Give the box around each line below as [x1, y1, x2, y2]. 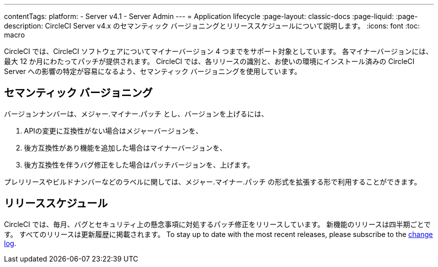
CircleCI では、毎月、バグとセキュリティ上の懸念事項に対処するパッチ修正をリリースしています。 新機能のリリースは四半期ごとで [4, 219, 431, 228]
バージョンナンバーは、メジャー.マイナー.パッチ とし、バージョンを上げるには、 [4, 109, 268, 118]
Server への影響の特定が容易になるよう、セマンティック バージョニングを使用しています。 [4, 67, 301, 75]
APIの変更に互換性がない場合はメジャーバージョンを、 [24, 126, 203, 135]
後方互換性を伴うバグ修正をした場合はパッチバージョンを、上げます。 [24, 160, 254, 169]
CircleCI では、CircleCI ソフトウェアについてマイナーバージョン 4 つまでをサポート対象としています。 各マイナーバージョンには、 [4, 47, 433, 55]
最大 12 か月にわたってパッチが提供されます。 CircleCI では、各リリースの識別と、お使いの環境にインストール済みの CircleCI [4, 57, 414, 65]
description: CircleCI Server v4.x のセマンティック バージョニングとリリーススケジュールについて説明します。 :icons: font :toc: [4, 21, 420, 30]
